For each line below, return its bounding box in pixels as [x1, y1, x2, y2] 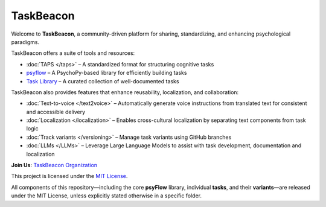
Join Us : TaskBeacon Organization [11, 162, 98, 169]
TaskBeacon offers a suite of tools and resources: [11, 49, 135, 57]
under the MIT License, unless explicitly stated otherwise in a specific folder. [11, 192, 202, 199]
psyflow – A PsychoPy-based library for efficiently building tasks [26, 69, 187, 77]
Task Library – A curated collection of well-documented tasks [26, 77, 179, 84]
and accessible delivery [26, 108, 86, 115]
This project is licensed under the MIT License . [11, 173, 128, 180]
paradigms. [11, 38, 39, 45]
